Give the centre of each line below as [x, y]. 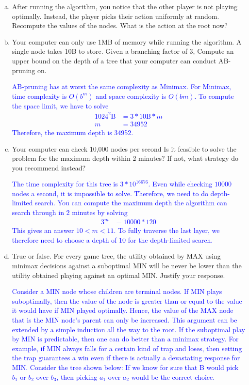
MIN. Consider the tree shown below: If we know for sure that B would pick [125, 367]
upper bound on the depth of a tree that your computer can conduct [114, 60]
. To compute [214, 96]
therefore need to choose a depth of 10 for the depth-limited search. [112, 239]
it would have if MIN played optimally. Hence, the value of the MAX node [123, 310]
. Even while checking [180, 184]
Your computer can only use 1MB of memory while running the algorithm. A [127, 41]
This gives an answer [43, 230]
